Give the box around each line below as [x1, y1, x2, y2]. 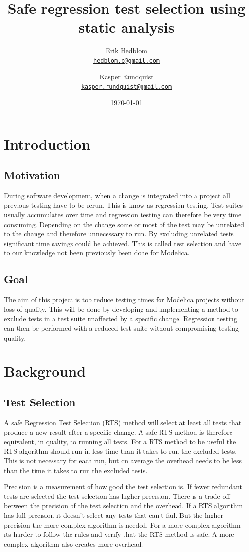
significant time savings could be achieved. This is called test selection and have [4, 238, 242, 248]
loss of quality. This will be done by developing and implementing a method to [4, 304, 238, 314]
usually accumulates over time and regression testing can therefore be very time [4, 209, 242, 219]
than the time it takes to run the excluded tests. [4, 465, 148, 475]
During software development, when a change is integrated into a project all [4, 190, 230, 200]
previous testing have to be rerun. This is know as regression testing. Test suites [4, 200, 243, 210]
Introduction [4, 134, 90, 154]
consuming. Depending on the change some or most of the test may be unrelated [4, 219, 245, 229]
